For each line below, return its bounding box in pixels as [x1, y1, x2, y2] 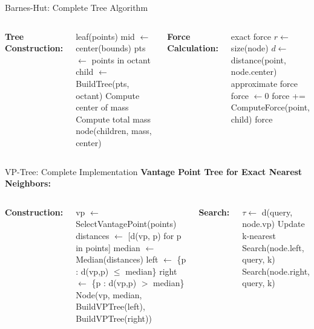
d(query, [261, 205, 293, 218]
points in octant [91, 53, 151, 66]
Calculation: [167, 42, 218, 54]
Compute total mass [76, 112, 151, 125]
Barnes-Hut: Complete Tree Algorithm [5, 1, 148, 13]
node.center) [231, 65, 277, 78]
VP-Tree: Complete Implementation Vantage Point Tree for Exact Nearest [5, 165, 303, 177]
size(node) [231, 42, 269, 54]
